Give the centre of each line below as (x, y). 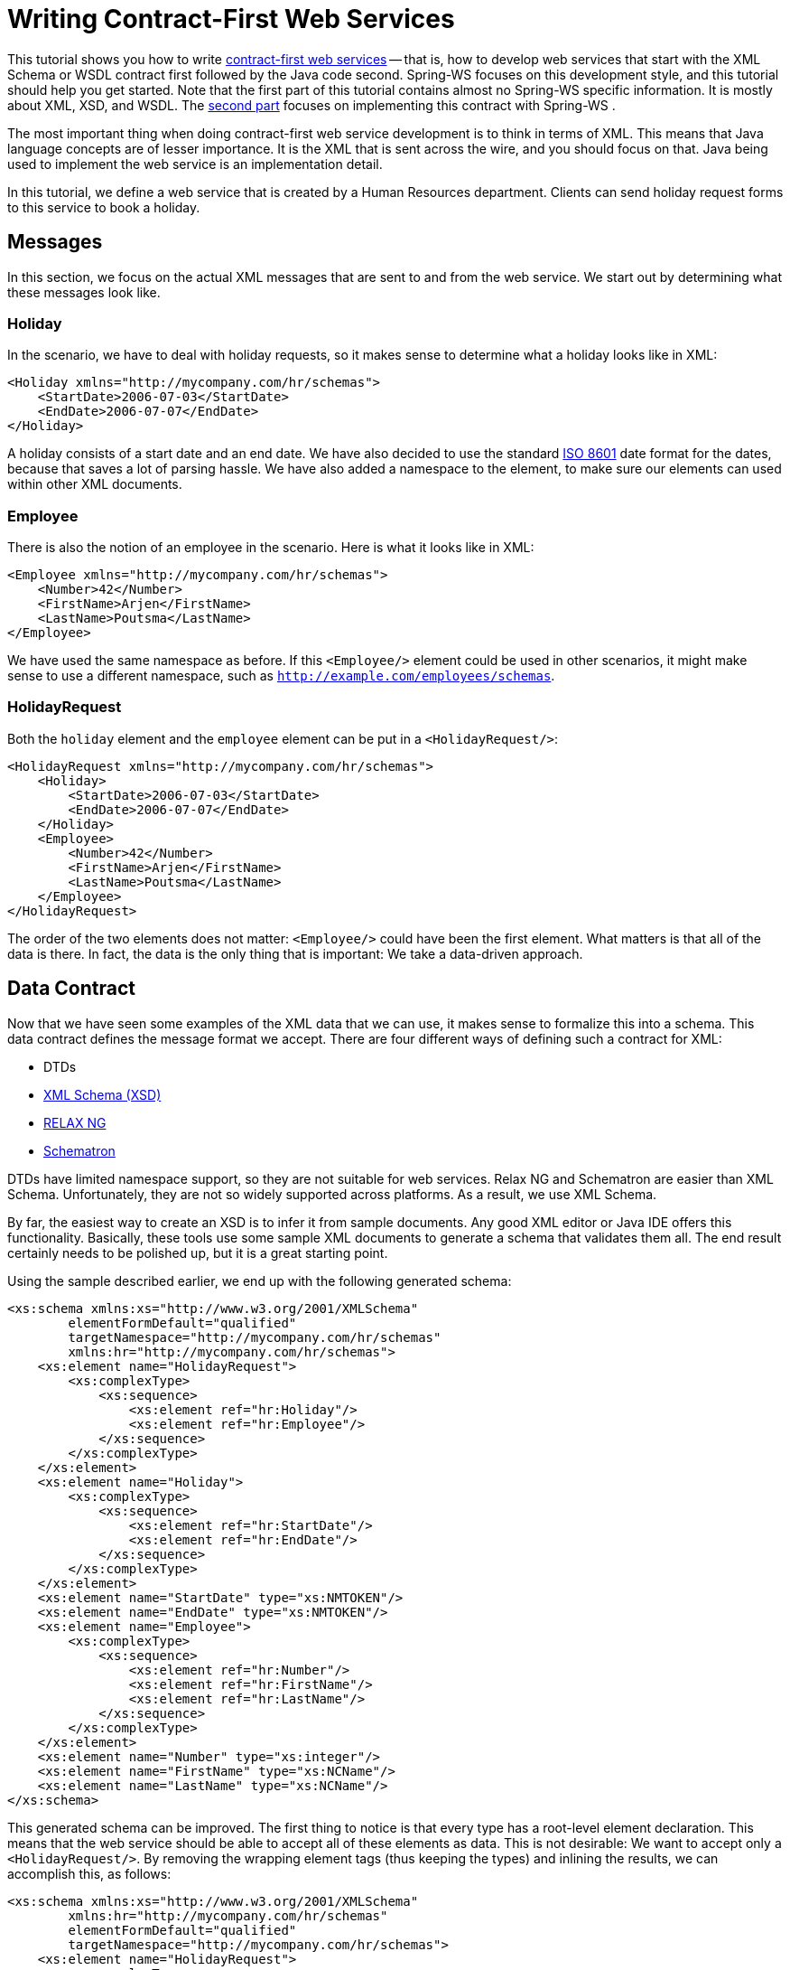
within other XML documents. (95, 484)
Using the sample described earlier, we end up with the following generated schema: (260, 1280)
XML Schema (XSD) (102, 1094)
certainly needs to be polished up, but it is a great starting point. (198, 1252)
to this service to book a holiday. (104, 207)
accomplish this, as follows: (89, 1873)
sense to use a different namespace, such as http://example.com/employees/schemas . (281, 676)
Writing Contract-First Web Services (231, 19)
